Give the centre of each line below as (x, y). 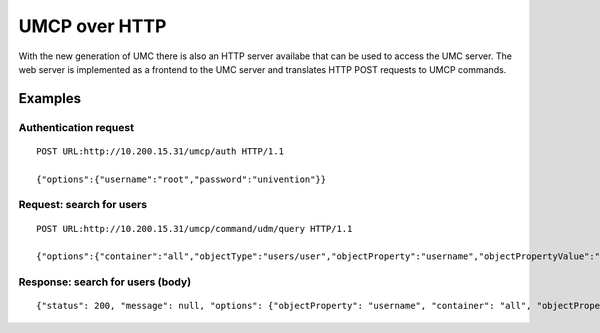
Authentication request (76, 127)
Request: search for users (83, 205)
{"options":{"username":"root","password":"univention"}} (181, 179)
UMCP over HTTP (92, 26)
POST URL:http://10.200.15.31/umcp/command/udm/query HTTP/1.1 (194, 228)
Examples (50, 98)
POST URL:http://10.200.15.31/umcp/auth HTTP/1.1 (160, 151)
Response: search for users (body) (105, 282)
